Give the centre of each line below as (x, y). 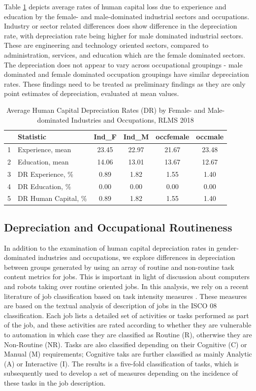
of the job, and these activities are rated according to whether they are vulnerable (128, 325)
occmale (210, 137)
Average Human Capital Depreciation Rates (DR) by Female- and (106, 110)
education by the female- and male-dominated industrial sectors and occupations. (127, 16)
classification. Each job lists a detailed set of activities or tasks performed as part (127, 315)
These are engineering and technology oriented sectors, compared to (106, 45)
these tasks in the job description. (55, 382)
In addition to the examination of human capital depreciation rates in (109, 247)
